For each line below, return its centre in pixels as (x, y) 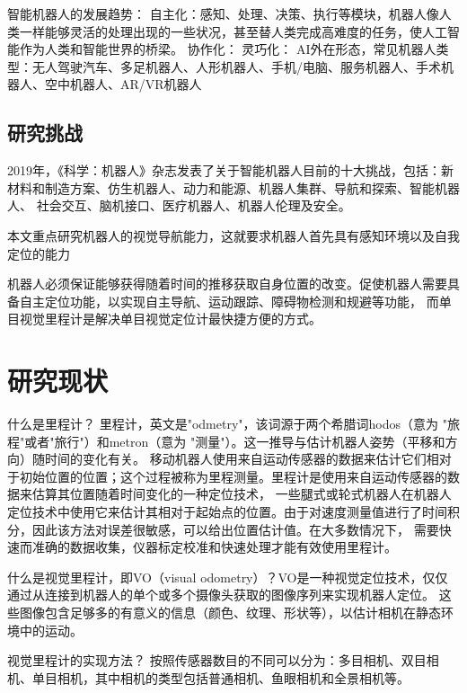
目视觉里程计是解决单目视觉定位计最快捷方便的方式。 (164, 319)
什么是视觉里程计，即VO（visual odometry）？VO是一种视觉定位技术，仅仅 (228, 577)
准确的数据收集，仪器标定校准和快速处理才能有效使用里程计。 (214, 547)
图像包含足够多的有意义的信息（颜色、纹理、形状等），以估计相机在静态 (230, 612)
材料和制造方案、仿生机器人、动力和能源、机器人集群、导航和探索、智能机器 (233, 187)
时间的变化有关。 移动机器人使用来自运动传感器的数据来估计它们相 (242, 459)
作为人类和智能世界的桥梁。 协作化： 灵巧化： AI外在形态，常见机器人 (228, 49)
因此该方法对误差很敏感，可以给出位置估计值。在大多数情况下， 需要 (235, 529)
